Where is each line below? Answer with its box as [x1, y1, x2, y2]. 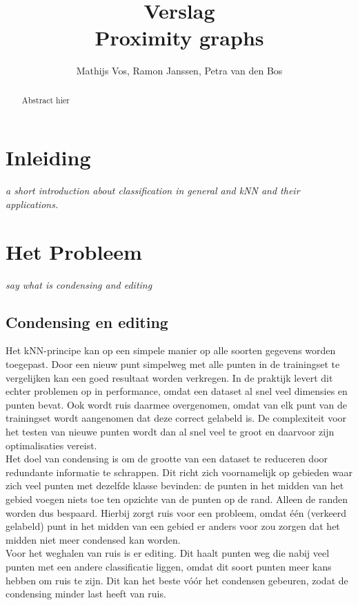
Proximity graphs [95, 23, 264, 52]
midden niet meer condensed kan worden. [6, 532, 181, 546]
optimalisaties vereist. [6, 438, 97, 452]
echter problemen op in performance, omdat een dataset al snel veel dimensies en [6, 384, 348, 398]
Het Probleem [6, 237, 142, 265]
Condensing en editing [6, 311, 168, 332]
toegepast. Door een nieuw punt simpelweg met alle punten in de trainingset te [6, 357, 340, 371]
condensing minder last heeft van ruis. [6, 586, 166, 601]
